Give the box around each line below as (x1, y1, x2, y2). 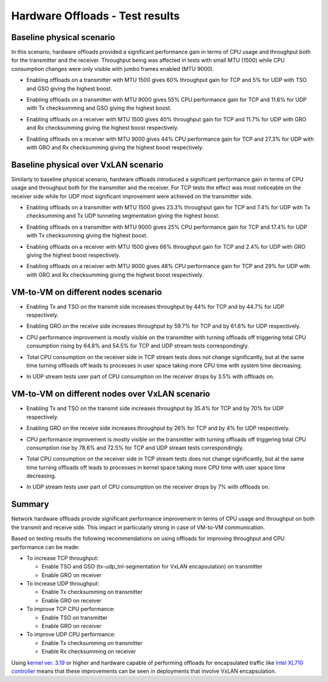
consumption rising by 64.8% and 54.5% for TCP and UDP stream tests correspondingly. (26, 342, 249, 349)
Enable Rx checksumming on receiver (41, 648, 137, 655)
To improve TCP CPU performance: (26, 606, 115, 613)
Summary (11, 499, 49, 510)
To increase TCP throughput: (26, 554, 99, 561)
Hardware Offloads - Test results (11, 9, 180, 22)
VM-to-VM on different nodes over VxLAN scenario (11, 389, 211, 399)
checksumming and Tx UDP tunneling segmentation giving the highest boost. (26, 212, 220, 220)
